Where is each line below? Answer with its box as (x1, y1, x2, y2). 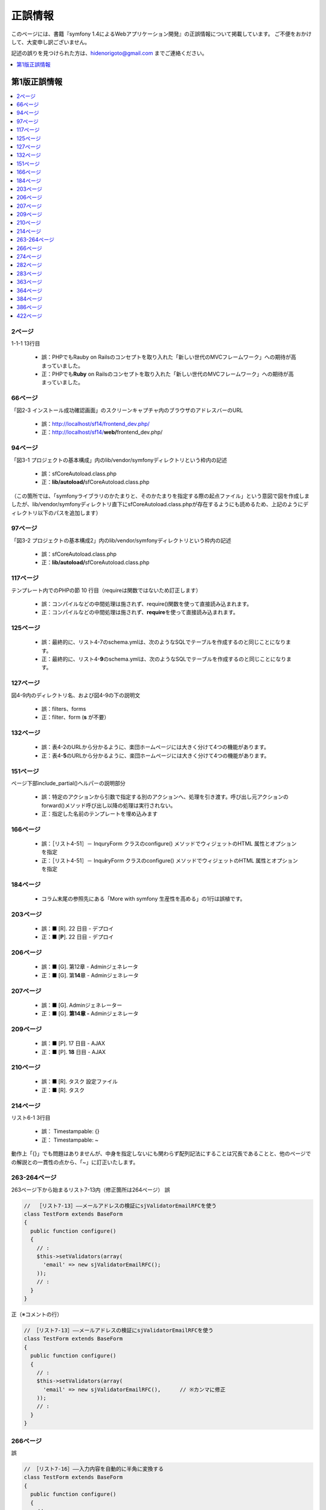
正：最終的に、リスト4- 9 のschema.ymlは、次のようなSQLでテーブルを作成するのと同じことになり (41, 655, 287, 663)
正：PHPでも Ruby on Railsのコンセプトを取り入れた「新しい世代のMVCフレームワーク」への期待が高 (41, 370, 294, 377)
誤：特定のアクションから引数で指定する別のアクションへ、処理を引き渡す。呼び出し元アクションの (41, 793, 289, 800)
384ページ (16, 295, 43, 302)
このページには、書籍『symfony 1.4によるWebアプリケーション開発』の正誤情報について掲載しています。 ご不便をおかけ (11, 30, 312, 37)
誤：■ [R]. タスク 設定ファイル (41, 1078, 118, 1085)
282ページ (16, 262, 42, 269)
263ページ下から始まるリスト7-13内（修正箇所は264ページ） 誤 (11, 1186, 170, 1193)
